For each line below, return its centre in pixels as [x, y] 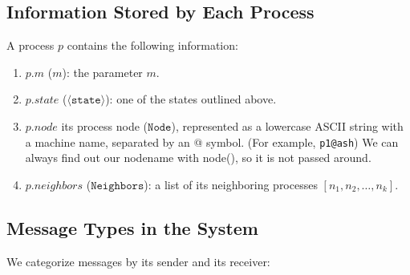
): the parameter [102, 72]
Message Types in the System [132, 227]
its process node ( [105, 125]
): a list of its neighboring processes [231, 184]
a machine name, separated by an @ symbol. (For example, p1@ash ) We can [212, 142]
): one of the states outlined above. [191, 99]
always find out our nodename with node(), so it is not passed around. [198, 158]
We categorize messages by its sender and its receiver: [138, 261]
